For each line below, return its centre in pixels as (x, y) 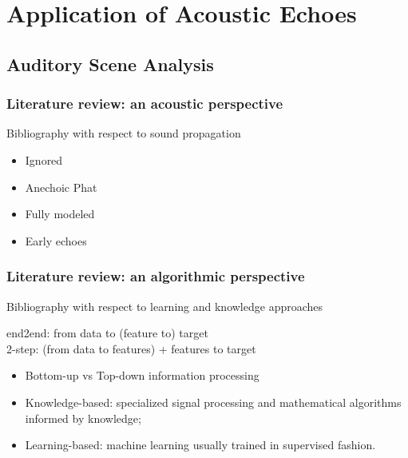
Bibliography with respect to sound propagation (124, 133)
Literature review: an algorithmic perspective (156, 276)
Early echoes (56, 240)
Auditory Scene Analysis (110, 64)
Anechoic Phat (61, 187)
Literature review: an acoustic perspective (145, 104)
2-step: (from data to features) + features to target (131, 348)
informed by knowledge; (83, 418)
